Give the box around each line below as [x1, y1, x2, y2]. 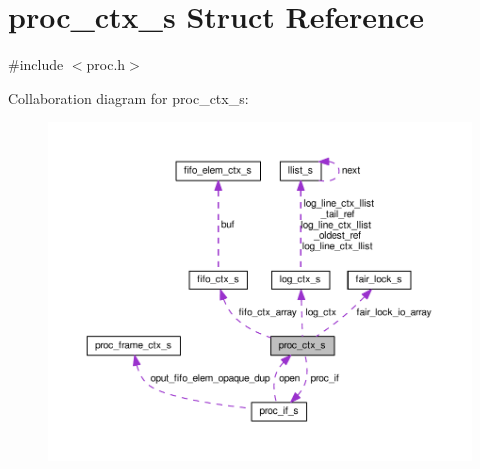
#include [8, 54, 64, 75]
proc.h [86, 54, 126, 75]
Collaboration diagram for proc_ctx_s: [8, 87, 249, 108]
